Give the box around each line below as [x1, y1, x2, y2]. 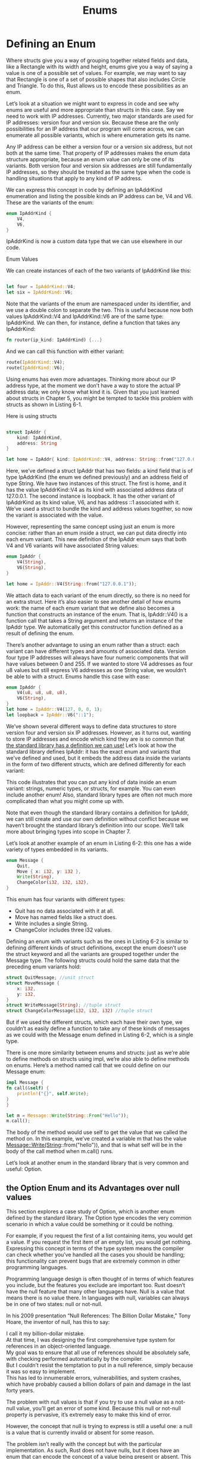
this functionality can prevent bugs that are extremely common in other [6, 1257, 180, 1265]
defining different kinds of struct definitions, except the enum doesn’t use [6, 944, 187, 951]
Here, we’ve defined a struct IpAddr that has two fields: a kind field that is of [6, 467, 193, 474]
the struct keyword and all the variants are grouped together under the [6, 951, 179, 958]
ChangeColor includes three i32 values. [14, 926, 112, 933]
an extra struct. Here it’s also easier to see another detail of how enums [6, 598, 182, 605]
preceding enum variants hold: [6, 963, 82, 970]
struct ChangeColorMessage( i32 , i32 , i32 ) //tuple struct [6, 1008, 153, 1014]
